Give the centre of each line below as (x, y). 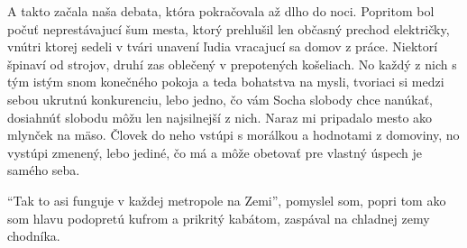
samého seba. (44, 170)
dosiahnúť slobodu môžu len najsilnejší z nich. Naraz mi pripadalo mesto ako (220, 117)
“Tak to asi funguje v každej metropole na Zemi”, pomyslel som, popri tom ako (227, 200)
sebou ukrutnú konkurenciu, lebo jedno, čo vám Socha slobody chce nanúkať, (220, 99)
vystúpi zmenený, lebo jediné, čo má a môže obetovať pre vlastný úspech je (215, 152)
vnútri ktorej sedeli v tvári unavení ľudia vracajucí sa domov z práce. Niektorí (223, 46)
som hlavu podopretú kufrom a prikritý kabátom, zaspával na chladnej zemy (219, 218)
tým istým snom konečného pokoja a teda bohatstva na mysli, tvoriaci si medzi (226, 82)
